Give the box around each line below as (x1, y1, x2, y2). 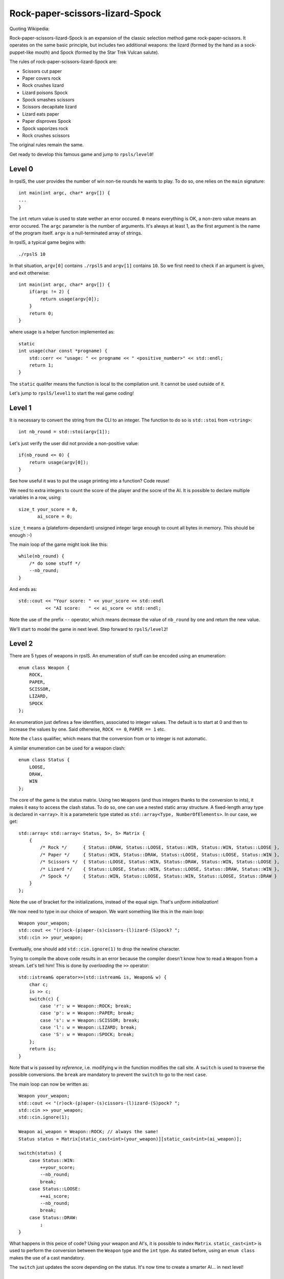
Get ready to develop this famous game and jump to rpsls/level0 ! (9, 151, 154, 157)
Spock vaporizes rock (22, 125, 68, 131)
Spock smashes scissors (22, 97, 75, 103)
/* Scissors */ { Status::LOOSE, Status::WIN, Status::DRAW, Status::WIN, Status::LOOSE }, (40, 859, 280, 865)
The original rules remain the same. (9, 142, 84, 148)
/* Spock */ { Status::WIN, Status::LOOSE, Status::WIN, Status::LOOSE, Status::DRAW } (40, 873, 277, 879)
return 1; (29, 362, 54, 368)
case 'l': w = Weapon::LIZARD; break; (40, 1025, 137, 1030)
